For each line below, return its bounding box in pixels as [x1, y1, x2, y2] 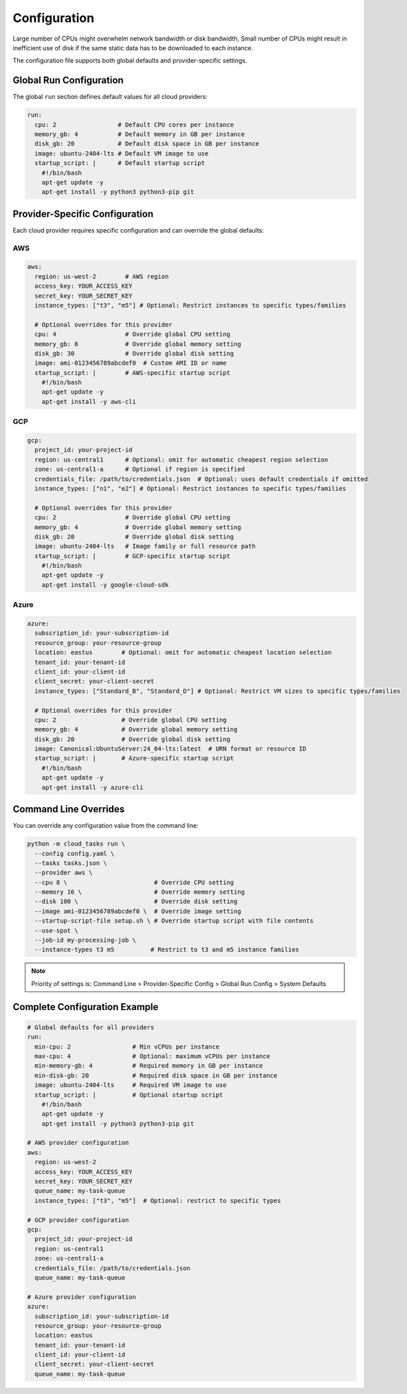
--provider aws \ [34, 869, 93, 877]
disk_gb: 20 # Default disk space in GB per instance [34, 140, 260, 148]
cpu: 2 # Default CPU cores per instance [34, 120, 234, 129]
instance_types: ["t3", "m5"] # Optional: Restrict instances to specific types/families [34, 301, 346, 309]
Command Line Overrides [12, 804, 125, 815]
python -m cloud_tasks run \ [27, 840, 126, 848]
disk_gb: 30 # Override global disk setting [34, 350, 234, 357]
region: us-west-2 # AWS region [34, 272, 169, 280]
